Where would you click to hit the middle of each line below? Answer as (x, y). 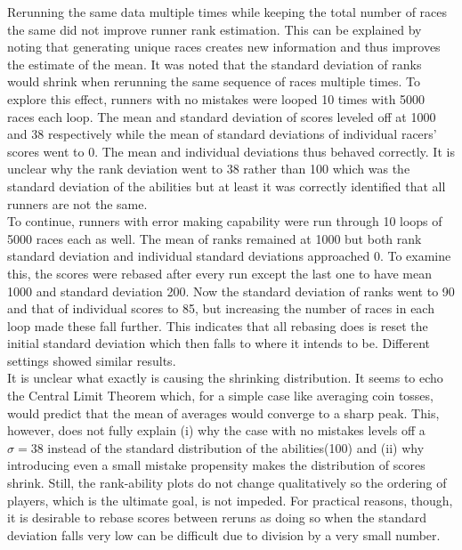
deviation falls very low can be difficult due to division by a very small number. (224, 534)
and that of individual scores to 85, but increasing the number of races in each (221, 308)
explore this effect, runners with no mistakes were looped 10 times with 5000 (216, 98)
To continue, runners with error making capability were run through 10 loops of (225, 221)
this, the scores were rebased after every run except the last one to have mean (219, 273)
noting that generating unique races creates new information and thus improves (224, 47)
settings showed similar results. (92, 360)
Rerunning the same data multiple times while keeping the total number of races (227, 12)
